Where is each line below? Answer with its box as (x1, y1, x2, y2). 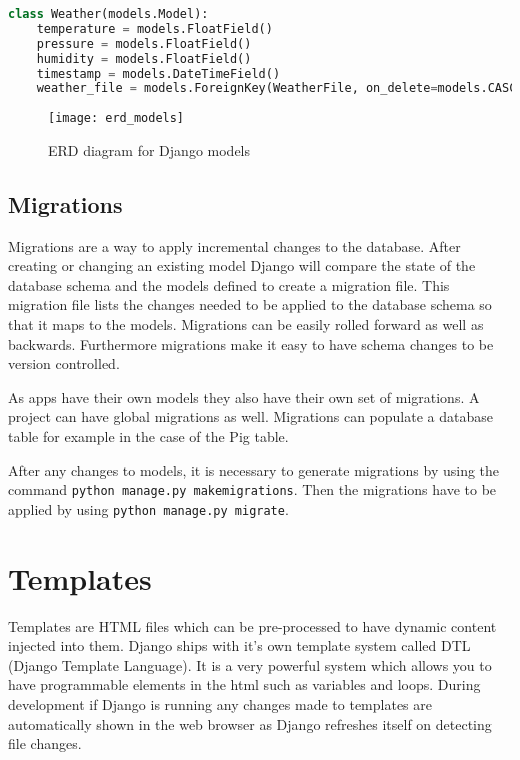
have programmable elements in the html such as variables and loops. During (8, 674, 481, 695)
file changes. (8, 733, 82, 754)
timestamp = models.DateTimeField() (36, 66, 281, 81)
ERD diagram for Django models (48, 139, 251, 160)
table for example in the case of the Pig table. (8, 426, 289, 447)
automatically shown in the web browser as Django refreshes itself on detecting (8, 713, 492, 734)
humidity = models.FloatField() (36, 51, 252, 66)
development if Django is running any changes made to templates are (8, 694, 432, 715)
